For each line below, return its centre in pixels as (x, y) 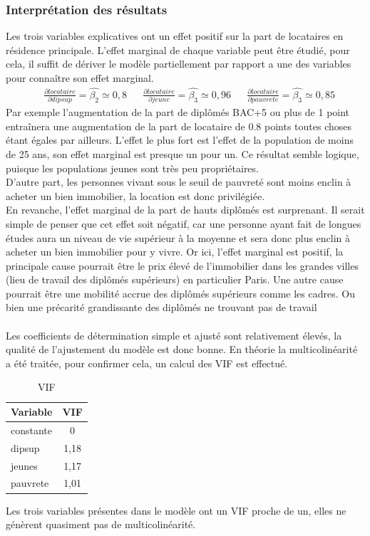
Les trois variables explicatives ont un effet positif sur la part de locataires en (175, 36)
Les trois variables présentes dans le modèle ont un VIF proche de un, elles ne (176, 510)
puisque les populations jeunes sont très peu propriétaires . (133, 168)
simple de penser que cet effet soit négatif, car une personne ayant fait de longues (184, 223)
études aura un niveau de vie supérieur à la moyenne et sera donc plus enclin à (178, 237)
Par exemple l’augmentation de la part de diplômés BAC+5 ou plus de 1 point (178, 112)
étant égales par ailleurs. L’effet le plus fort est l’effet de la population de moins (180, 140)
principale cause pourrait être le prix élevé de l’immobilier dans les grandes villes (182, 265)
